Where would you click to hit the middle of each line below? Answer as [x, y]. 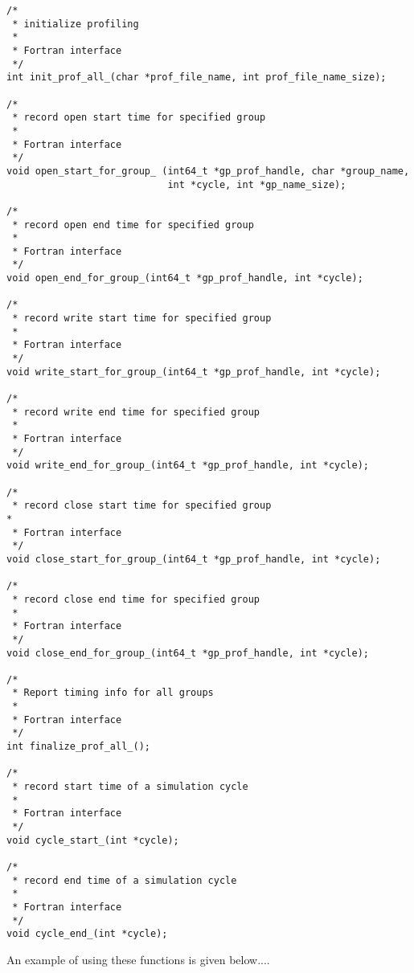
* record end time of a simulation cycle [125, 880]
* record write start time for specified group [142, 319]
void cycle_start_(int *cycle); [93, 840]
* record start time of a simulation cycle [130, 787]
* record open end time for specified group [133, 225]
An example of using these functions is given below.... [138, 959]
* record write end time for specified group [136, 412]
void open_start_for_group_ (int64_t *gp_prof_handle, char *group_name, [208, 171]
